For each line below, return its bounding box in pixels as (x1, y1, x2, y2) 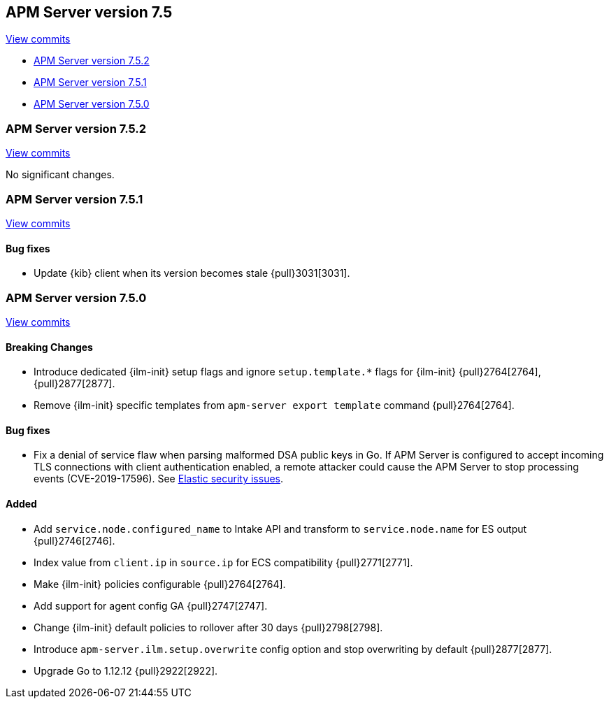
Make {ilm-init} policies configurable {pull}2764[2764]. (34, 577, 286, 590)
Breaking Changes (6, 340, 93, 353)
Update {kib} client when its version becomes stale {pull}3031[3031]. (34, 267, 350, 280)
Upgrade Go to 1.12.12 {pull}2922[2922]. (34, 664, 218, 677)
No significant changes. (6, 168, 115, 181)
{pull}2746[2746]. (34, 534, 115, 547)
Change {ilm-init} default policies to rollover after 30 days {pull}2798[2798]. (34, 621, 383, 633)
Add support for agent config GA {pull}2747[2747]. (34, 599, 268, 612)
